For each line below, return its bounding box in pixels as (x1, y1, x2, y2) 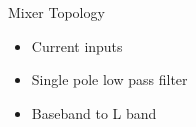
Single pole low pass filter (31, 69, 188, 90)
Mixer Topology (8, 2, 105, 22)
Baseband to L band (31, 102, 157, 123)
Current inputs (31, 35, 123, 56)
